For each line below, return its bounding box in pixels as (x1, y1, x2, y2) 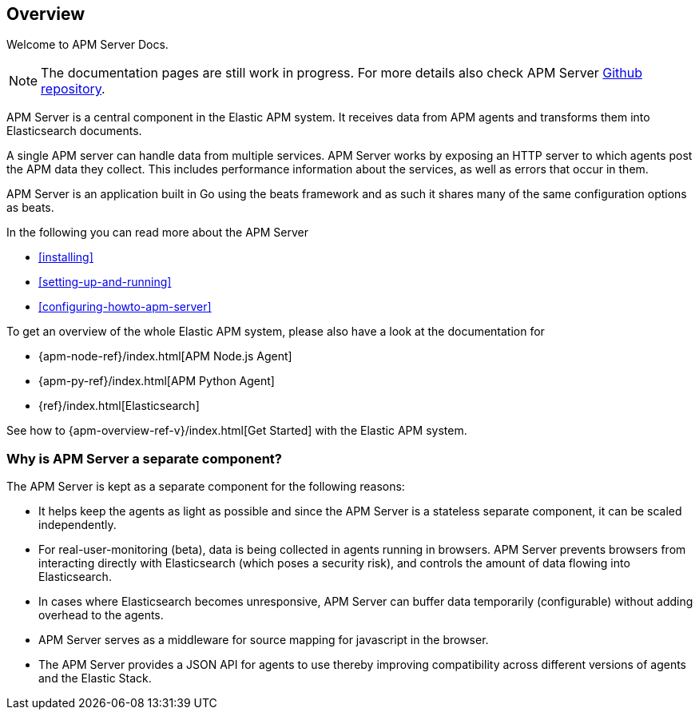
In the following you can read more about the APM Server (6, 225, 308, 240)
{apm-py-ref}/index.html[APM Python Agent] (38, 374, 275, 388)
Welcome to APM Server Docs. (6, 38, 169, 52)
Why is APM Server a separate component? (6, 450, 283, 467)
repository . (41, 81, 105, 97)
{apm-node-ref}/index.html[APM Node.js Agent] (38, 349, 292, 364)
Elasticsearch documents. (6, 124, 142, 138)
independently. (38, 518, 117, 532)
